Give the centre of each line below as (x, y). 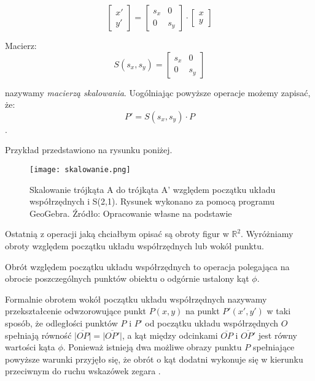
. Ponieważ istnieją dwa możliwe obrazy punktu (152, 347)
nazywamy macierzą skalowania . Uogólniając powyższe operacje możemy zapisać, (158, 92)
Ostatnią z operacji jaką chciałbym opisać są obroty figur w (117, 234)
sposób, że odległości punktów (61, 323)
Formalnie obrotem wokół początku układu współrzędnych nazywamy (136, 299)
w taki (279, 311)
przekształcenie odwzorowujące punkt (76, 311)
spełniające (274, 347)
